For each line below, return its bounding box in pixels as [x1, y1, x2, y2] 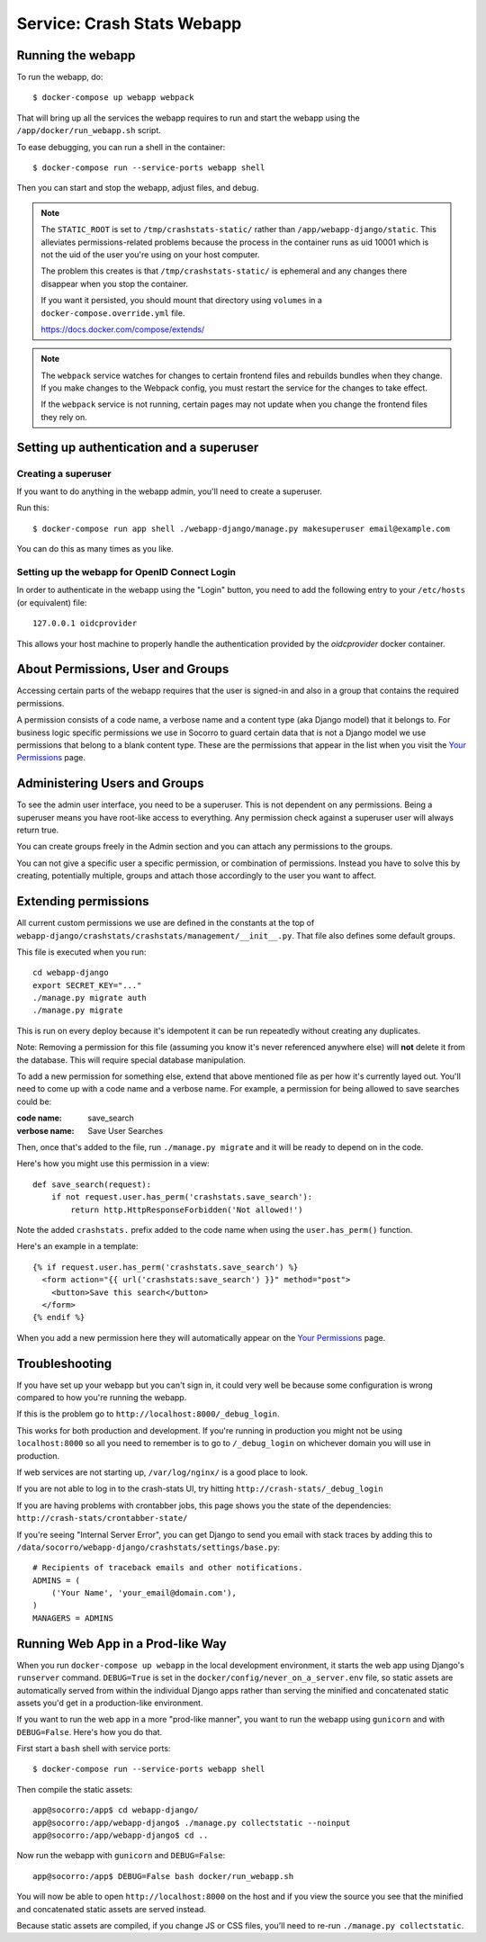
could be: [16, 1096, 52, 1107]
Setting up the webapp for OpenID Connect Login [16, 565, 237, 578]
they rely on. [40, 411, 87, 422]
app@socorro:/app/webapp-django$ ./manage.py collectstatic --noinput [32, 1818, 351, 1828]
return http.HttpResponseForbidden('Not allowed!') [70, 1204, 303, 1215]
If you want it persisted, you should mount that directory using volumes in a [40, 295, 323, 306]
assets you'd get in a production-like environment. [16, 1697, 203, 1708]
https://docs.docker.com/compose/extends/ [40, 324, 205, 335]
